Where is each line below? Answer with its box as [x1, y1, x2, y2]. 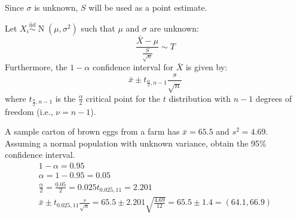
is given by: [185, 61, 228, 73]
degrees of [255, 92, 292, 104]
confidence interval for [92, 61, 174, 73]
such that [81, 21, 115, 34]
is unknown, [34, 1, 78, 13]
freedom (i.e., [5, 105, 53, 117]
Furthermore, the [5, 61, 68, 73]
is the [55, 92, 76, 104]
